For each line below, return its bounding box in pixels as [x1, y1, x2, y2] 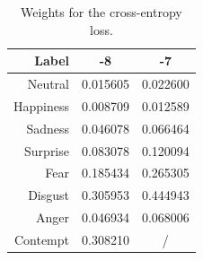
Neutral [27, 74, 69, 93]
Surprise [24, 141, 69, 160]
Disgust [28, 186, 69, 204]
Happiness [13, 96, 69, 115]
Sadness [26, 118, 69, 137]
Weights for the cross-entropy [21, 3, 182, 21]
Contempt [13, 230, 69, 248]
